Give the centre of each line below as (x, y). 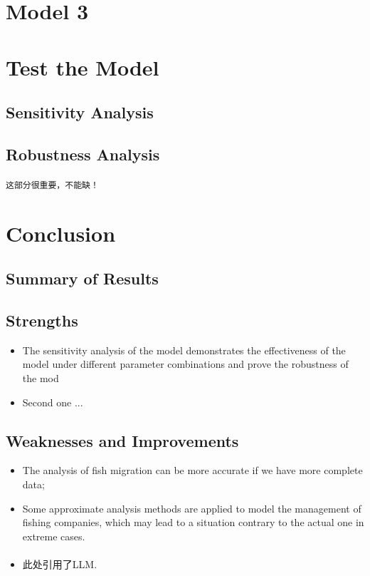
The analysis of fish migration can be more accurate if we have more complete (192, 470)
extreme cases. (54, 536)
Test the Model (83, 67)
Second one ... (53, 402)
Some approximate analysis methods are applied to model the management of (192, 508)
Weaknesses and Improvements (122, 440)
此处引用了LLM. (60, 564)
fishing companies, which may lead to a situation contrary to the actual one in (193, 522)
